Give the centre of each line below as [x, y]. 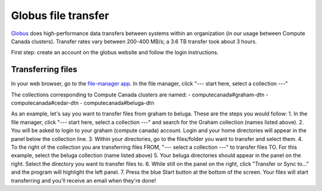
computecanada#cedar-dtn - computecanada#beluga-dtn [83, 103]
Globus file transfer [60, 15]
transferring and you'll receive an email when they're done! [83, 180]
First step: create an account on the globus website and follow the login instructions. [115, 52]
